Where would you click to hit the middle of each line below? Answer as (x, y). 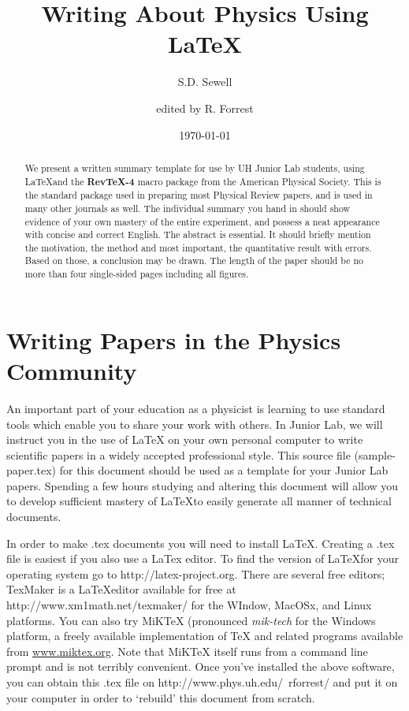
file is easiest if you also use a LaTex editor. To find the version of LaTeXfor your (203, 558)
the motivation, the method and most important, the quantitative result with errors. (198, 247)
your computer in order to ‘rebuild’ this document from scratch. (161, 697)
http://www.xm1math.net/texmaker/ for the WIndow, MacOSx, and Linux (189, 605)
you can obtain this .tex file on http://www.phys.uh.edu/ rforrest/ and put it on (202, 682)
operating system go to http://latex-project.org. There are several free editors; (196, 573)
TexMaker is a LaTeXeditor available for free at (121, 589)
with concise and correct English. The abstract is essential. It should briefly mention (198, 235)
